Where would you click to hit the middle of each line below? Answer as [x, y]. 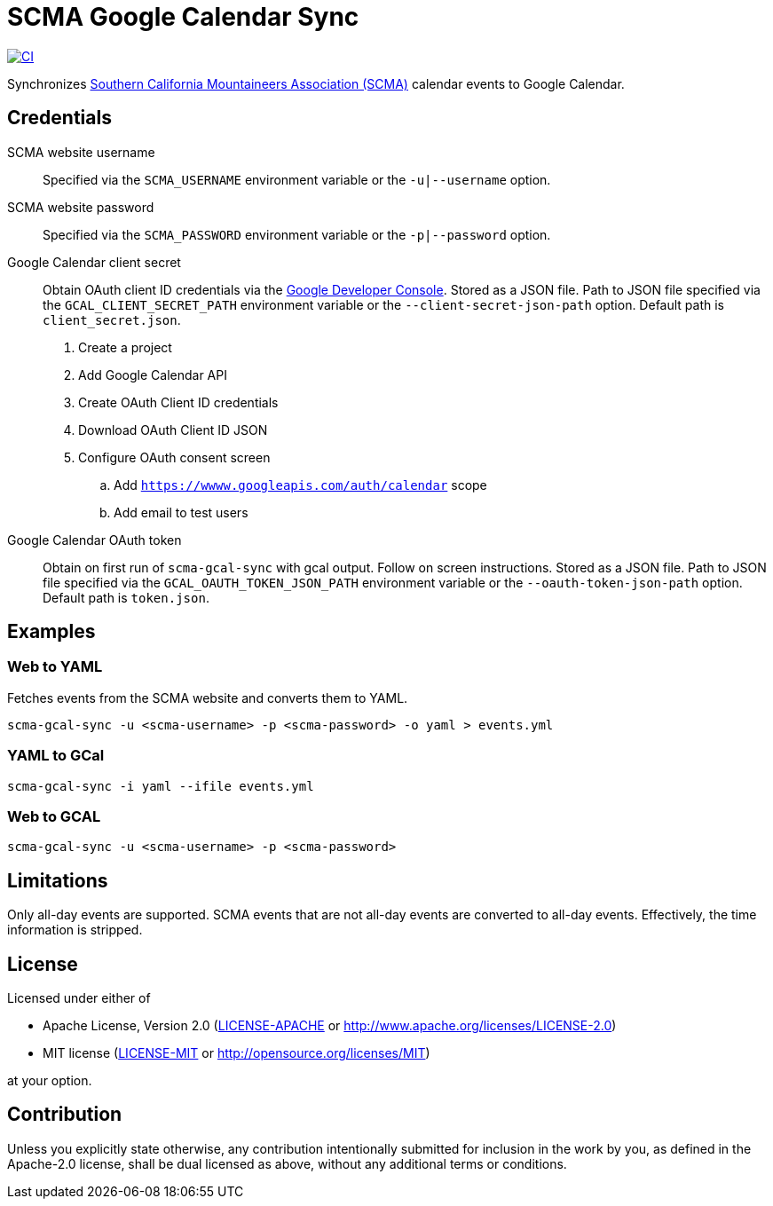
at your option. [50, 1080]
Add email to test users [181, 512]
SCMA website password [81, 207]
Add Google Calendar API [153, 374]
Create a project [125, 347]
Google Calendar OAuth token [95, 540]
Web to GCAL [54, 816]
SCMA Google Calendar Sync [183, 17]
